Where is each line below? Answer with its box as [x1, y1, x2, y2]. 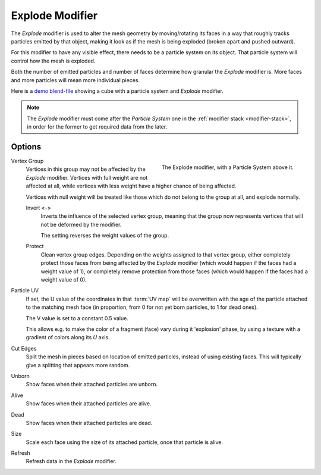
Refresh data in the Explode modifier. [26, 458, 117, 465]
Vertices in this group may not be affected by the [26, 165, 146, 173]
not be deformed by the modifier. [40, 221, 122, 228]
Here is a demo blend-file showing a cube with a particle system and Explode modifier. [11, 87, 224, 95]
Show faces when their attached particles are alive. [26, 400, 152, 407]
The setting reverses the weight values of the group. [40, 232, 169, 239]
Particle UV [11, 287, 39, 294]
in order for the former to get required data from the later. [27, 123, 168, 130]
